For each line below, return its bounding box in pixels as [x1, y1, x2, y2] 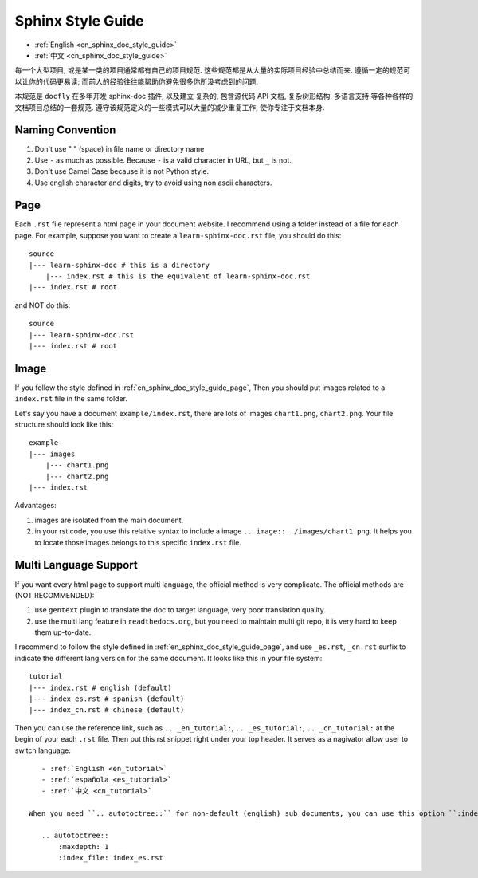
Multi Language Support [14, 558, 139, 572]
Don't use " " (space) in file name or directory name [34, 144, 205, 154]
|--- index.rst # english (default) [29, 683, 172, 692]
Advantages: [14, 501, 57, 510]
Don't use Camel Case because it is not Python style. [34, 167, 210, 176]
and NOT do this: [14, 300, 71, 310]
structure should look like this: [14, 419, 114, 430]
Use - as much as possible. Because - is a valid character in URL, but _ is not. [34, 156, 292, 165]
